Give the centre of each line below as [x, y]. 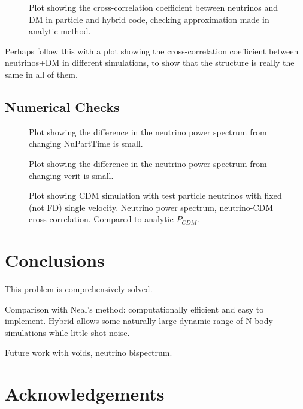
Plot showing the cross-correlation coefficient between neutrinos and [153, 7]
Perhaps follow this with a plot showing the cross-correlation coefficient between [152, 51]
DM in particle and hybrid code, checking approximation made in [149, 19]
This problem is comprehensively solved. [79, 289]
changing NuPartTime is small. [86, 143]
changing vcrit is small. [71, 175]
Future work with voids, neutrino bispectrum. [89, 352]
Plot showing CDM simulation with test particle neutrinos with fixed [155, 196]
